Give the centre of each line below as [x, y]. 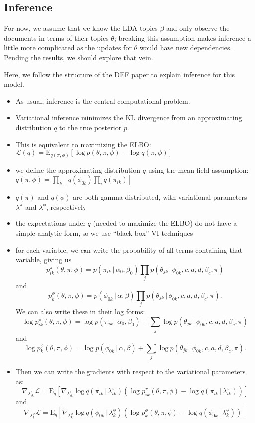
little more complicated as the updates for [68, 48]
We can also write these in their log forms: [80, 312]
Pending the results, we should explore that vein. [79, 57]
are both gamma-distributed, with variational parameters [160, 197]
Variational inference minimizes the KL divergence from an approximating [129, 117]
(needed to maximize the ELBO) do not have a [165, 223]
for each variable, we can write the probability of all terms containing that [129, 250]
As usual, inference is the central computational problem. [103, 101]
